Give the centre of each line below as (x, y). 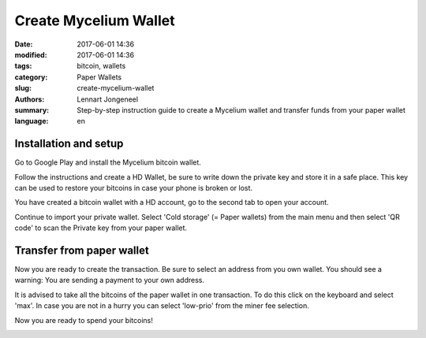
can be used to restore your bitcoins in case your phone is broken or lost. (133, 188)
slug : (23, 88)
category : (31, 77)
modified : (31, 54)
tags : (23, 66)
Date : (24, 44)
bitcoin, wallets (101, 66)
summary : (32, 110)
